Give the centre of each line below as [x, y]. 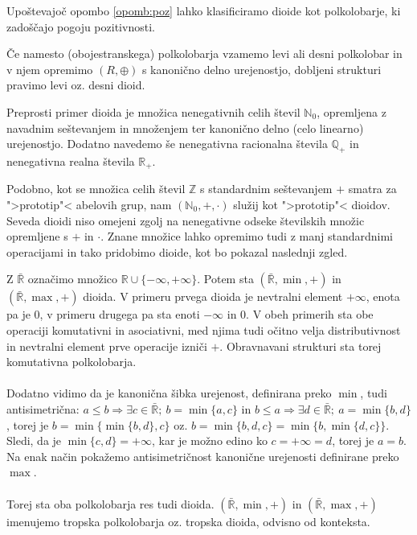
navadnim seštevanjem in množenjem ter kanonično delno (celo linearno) [185, 128]
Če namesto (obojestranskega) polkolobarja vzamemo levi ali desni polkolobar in [204, 53]
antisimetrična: [43, 408]
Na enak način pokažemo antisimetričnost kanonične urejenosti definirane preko [203, 456]
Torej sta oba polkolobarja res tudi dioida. [110, 503]
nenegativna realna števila [71, 160]
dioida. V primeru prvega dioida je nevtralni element [213, 296]
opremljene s [37, 236]
